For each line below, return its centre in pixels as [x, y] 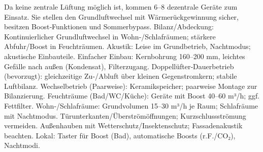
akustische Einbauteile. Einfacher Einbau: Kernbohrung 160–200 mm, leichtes [125, 56]
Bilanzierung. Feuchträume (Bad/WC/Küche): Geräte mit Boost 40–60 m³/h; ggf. [132, 96]
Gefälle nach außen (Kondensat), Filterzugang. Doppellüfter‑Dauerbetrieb [119, 66]
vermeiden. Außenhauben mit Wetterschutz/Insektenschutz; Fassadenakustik [123, 125]
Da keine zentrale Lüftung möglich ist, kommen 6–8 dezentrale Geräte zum [121, 7]
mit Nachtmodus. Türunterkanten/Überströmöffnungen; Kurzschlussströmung [125, 115]
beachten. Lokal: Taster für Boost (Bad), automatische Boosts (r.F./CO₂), [120, 135]
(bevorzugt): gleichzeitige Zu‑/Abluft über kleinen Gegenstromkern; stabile [121, 76]
